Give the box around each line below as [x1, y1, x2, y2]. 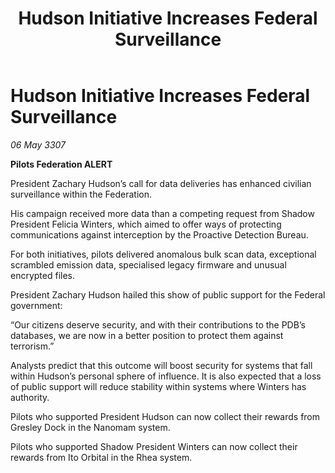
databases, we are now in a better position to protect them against [10, 329, 284, 341]
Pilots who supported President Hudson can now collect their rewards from [10, 410, 321, 422]
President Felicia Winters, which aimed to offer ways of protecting [10, 218, 282, 230]
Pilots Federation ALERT [10, 158, 113, 170]
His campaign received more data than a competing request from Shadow [10, 207, 315, 219]
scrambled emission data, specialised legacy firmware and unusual [10, 258, 287, 271]
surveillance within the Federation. [10, 188, 152, 200]
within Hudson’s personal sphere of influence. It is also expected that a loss [10, 370, 322, 382]
